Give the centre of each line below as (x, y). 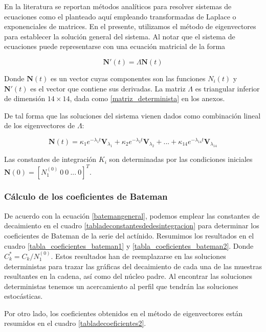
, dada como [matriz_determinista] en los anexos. (147, 98)
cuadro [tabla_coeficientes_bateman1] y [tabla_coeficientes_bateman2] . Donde (129, 245)
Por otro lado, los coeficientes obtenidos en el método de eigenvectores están (124, 313)
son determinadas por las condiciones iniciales (181, 159)
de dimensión (25, 98)
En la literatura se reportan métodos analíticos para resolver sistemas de (118, 6)
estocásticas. (24, 296)
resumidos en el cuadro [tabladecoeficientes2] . (75, 323)
